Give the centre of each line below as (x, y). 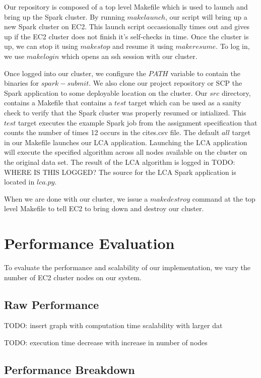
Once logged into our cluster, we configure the (75, 73)
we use (14, 56)
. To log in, (233, 46)
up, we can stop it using (41, 46)
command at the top (224, 198)
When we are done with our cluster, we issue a (76, 198)
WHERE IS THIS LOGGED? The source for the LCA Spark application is (120, 172)
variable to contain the (205, 73)
